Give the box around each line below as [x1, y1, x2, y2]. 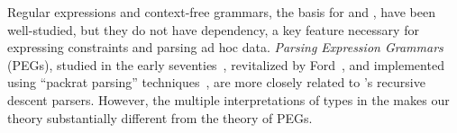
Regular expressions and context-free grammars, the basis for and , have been [7, 3, 435, 21]
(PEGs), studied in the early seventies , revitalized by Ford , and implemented [7, 55, 444, 74]
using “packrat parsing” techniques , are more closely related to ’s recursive [7, 73, 425, 92]
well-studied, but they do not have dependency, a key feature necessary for [7, 20, 419, 39]
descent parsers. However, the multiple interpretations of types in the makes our [7, 90, 450, 109]
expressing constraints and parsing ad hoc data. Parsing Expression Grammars [7, 38, 443, 57]
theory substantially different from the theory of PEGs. [7, 108, 313, 127]
